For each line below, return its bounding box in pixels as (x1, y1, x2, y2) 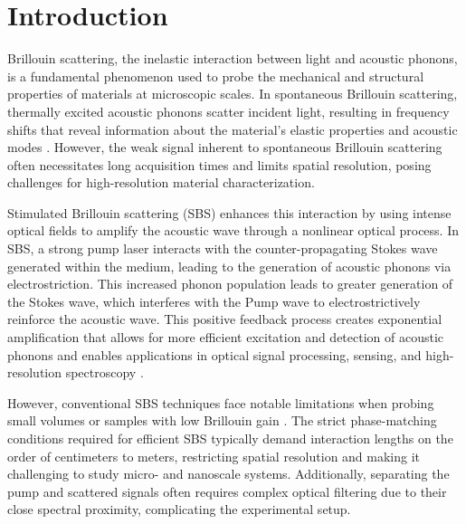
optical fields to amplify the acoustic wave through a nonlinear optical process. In (7, 221, 459, 240)
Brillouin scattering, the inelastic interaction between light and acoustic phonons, (7, 49, 458, 68)
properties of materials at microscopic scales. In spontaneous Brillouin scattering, (7, 84, 458, 103)
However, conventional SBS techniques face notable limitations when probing (7, 393, 434, 412)
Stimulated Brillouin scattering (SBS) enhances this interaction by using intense (7, 203, 452, 222)
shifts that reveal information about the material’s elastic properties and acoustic (7, 119, 458, 138)
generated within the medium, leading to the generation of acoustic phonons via (7, 256, 452, 275)
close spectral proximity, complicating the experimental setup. (7, 500, 351, 519)
